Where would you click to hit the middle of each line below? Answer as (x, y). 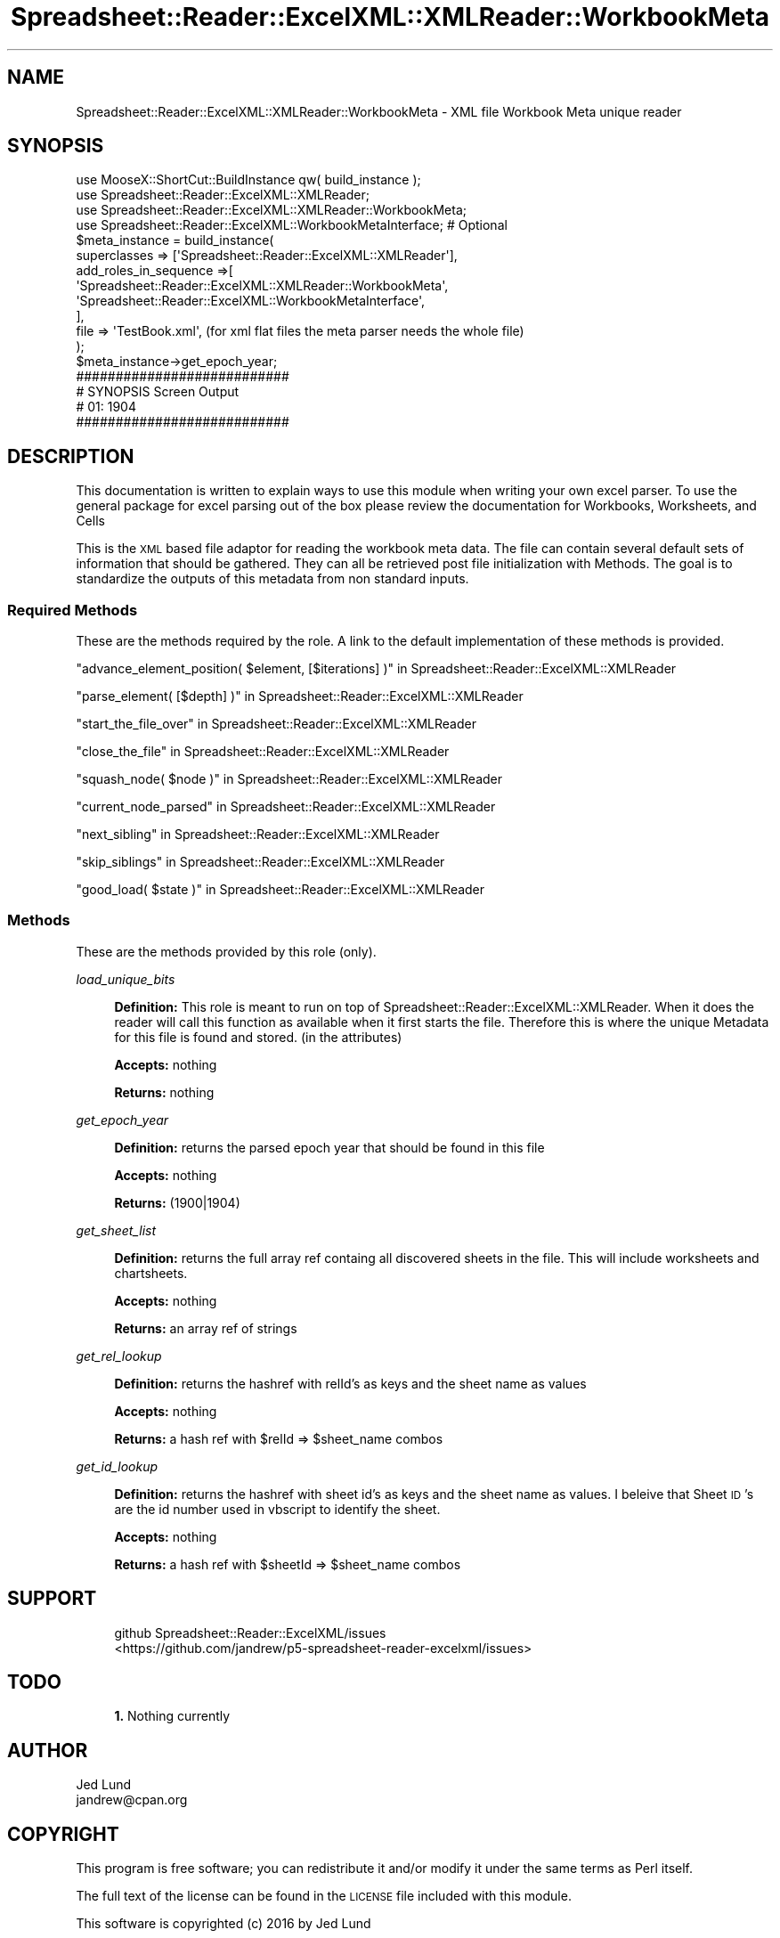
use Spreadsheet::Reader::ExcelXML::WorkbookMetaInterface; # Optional (292, 225)
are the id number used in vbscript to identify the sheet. (277, 1509)
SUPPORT (52, 1599)
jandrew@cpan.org (132, 1800)
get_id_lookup (117, 1466)
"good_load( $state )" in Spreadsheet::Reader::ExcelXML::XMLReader (280, 890)
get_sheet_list (116, 1230)
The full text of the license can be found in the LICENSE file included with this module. (324, 1896)
